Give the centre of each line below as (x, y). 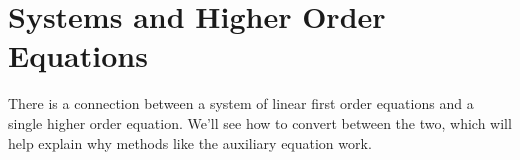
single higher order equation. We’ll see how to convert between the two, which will (260, 122)
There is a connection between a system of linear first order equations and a (241, 103)
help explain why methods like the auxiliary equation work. (190, 142)
